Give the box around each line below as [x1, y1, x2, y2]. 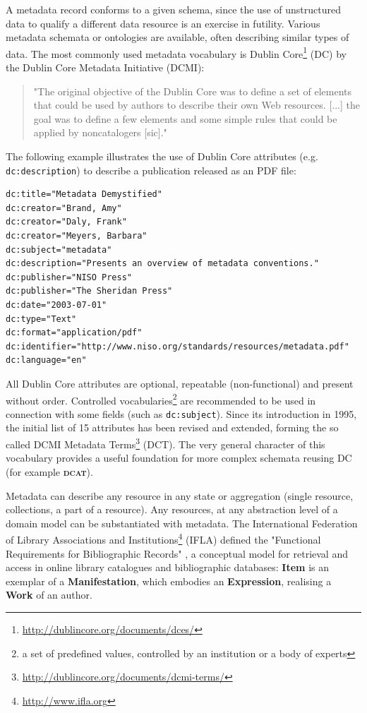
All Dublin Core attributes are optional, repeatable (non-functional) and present [6, 376, 354, 390]
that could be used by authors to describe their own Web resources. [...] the [33, 97, 360, 112]
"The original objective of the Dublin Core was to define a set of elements [33, 83, 351, 98]
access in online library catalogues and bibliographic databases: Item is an [6, 560, 330, 575]
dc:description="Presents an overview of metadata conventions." [6, 258, 319, 269]
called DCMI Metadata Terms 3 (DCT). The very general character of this [6, 435, 325, 451]
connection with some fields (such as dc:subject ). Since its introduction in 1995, [6, 406, 357, 421]
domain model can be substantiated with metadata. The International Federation [6, 515, 358, 530]
